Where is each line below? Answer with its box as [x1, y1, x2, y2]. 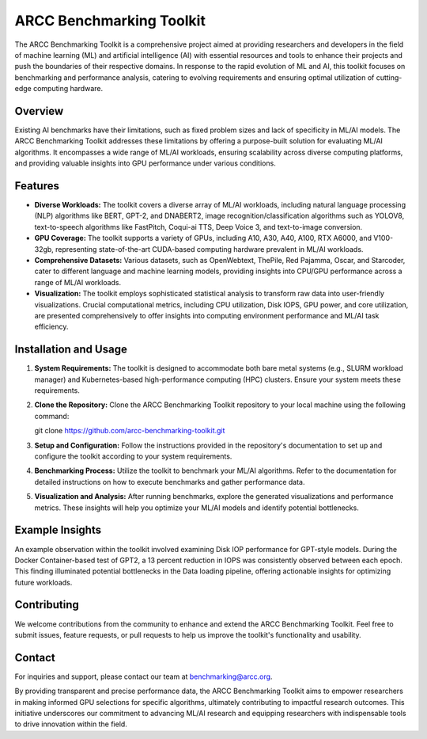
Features [14, 179, 59, 192]
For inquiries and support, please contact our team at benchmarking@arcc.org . [14, 672, 273, 681]
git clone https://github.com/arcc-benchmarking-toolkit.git [34, 426, 225, 436]
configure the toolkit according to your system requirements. [34, 451, 232, 461]
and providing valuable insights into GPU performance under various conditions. [14, 158, 276, 168]
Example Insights [14, 524, 102, 537]
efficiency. [34, 322, 69, 332]
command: [34, 411, 70, 421]
